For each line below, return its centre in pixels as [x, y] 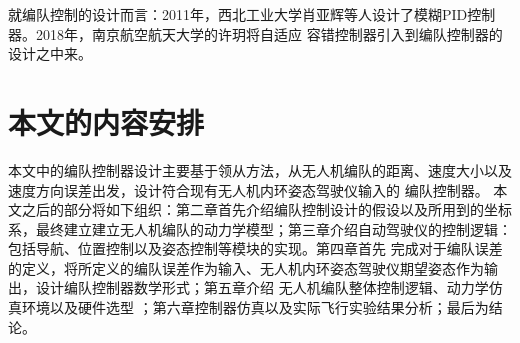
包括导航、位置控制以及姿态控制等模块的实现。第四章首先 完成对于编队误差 [255, 248]
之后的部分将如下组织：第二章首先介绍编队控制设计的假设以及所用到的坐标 [266, 209]
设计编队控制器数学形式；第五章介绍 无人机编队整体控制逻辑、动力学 [262, 287]
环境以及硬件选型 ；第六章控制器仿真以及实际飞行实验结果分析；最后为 [255, 307]
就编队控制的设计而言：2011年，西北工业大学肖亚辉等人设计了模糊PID [238, 14]
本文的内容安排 [106, 121]
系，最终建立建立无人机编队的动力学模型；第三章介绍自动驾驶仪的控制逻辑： [260, 228]
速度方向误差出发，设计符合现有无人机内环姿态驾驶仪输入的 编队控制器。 [248, 189]
